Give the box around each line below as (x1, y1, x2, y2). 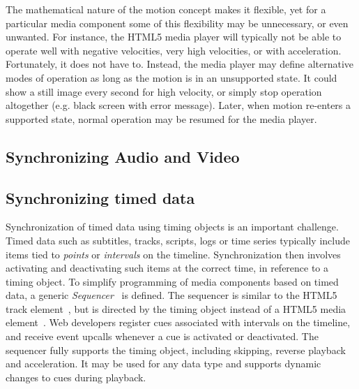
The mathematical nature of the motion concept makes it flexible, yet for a (6, 2, 326, 16)
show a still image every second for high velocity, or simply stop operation (6, 84, 322, 98)
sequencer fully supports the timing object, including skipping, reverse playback (6, 342, 346, 357)
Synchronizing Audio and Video (6, 145, 240, 167)
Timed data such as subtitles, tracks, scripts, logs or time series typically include (6, 233, 350, 247)
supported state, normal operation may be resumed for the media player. (6, 111, 317, 126)
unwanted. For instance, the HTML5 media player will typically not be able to (6, 29, 342, 44)
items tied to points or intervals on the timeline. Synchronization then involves (6, 247, 341, 261)
